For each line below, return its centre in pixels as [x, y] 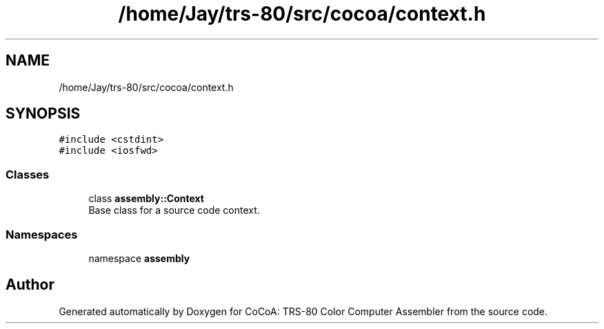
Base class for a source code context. [174, 210]
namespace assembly [139, 258]
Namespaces [42, 234]
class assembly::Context [146, 199]
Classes [28, 174]
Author [30, 285]
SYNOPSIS [43, 114]
